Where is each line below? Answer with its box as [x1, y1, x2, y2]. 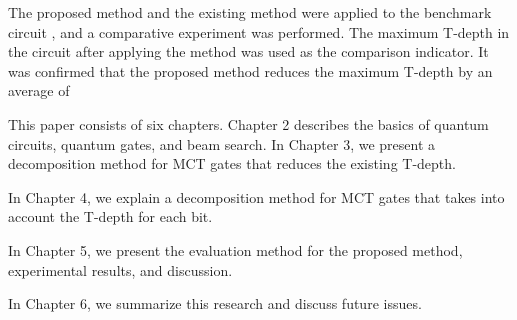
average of [8, 80, 70, 101]
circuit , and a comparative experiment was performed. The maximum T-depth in [8, 21, 510, 42]
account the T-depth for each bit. [8, 206, 213, 227]
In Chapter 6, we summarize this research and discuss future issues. [8, 293, 422, 314]
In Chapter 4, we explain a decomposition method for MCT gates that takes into [8, 186, 505, 207]
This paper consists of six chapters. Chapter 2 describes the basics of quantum [8, 113, 489, 134]
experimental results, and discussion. [8, 259, 233, 280]
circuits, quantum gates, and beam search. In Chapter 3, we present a [8, 133, 436, 154]
